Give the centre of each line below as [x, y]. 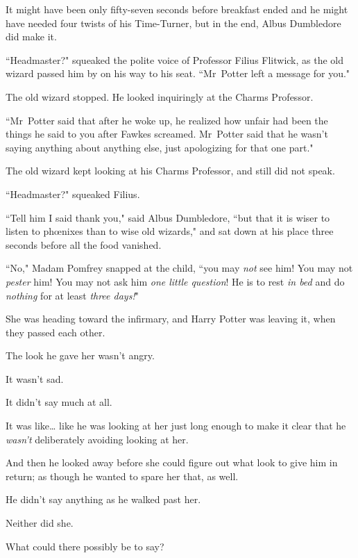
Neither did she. [40, 523]
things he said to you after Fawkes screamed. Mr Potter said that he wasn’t [167, 134]
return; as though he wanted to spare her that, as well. [122, 476]
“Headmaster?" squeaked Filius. [73, 194]
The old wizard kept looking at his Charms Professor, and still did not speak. [170, 171]
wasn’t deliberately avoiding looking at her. [97, 439]
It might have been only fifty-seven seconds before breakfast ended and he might [177, 9]
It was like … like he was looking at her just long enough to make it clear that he [176, 426]
